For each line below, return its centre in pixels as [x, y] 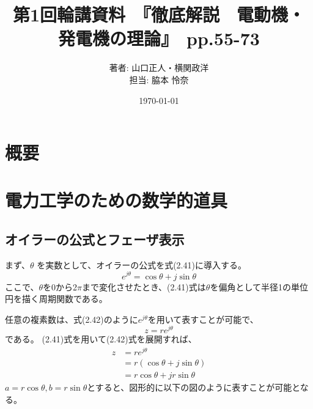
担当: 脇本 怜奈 [159, 79]
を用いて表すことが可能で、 [203, 319]
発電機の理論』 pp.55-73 [159, 38]
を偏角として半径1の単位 [259, 286]
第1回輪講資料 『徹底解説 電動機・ [159, 14]
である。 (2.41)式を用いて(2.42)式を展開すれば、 [101, 339]
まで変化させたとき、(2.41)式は [144, 286]
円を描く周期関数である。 [56, 299]
